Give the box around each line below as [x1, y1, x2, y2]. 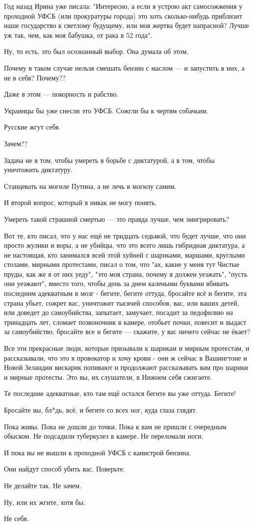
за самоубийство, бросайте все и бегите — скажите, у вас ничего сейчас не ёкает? [4, 326, 251, 337]
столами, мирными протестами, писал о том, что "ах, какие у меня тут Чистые [4, 259, 240, 269]
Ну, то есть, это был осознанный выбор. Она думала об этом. [4, 46, 189, 56]
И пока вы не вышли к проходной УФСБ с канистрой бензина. [4, 447, 191, 457]
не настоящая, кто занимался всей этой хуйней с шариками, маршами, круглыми [4, 249, 245, 260]
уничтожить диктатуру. [4, 164, 73, 175]
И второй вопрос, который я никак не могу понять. [4, 197, 157, 208]
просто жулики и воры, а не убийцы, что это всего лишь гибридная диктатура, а [4, 240, 245, 250]
